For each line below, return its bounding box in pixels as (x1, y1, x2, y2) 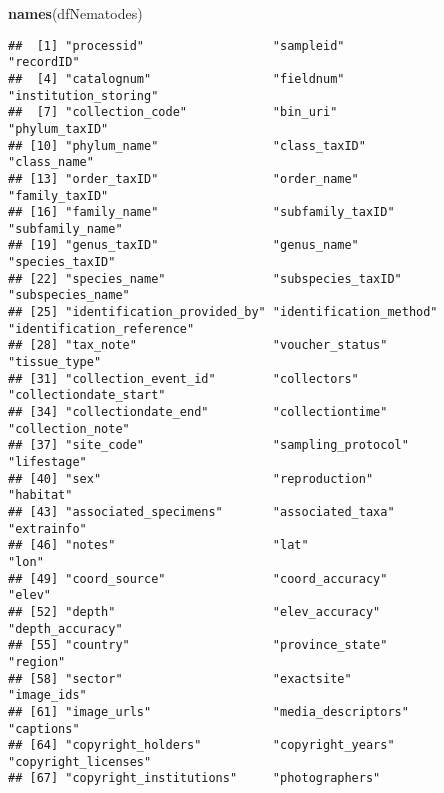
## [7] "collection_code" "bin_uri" (8, 105, 338, 120)
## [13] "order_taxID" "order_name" (8, 171, 359, 186)
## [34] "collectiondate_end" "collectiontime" (8, 405, 388, 420)
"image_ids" (8, 688, 87, 703)
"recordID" (8, 55, 80, 70)
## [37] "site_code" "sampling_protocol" (8, 438, 409, 453)
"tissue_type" (8, 355, 102, 370)
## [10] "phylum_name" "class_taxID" (8, 138, 366, 153)
